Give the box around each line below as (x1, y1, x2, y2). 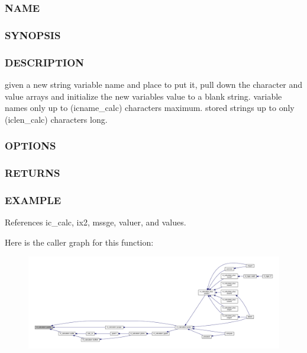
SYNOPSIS (5, 27, 61, 42)
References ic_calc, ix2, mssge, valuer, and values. (5, 216, 186, 228)
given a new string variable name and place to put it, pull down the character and (5, 78, 303, 90)
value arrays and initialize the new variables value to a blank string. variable (5, 90, 282, 102)
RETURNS (5, 166, 60, 180)
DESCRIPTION (5, 55, 85, 69)
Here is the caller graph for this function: (5, 236, 154, 248)
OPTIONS (5, 138, 56, 153)
